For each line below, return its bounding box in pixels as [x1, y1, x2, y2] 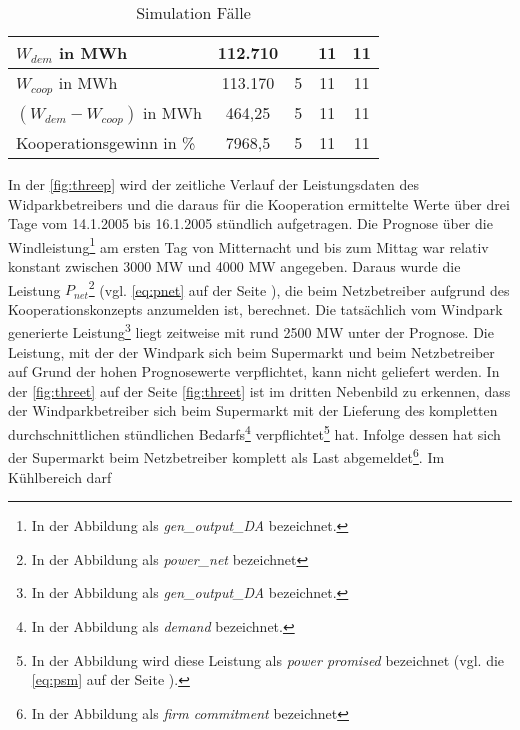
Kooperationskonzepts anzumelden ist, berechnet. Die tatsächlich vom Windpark [8, 298, 503, 319]
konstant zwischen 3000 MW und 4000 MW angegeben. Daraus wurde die [8, 255, 461, 276]
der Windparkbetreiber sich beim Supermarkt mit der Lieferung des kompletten [8, 400, 498, 421]
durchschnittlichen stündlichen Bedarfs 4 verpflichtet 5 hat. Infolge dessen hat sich [8, 421, 501, 444]
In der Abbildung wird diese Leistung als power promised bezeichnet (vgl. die [31, 649, 505, 670]
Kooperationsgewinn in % [16, 130, 196, 154]
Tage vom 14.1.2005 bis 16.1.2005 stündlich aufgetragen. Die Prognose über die [8, 213, 493, 234]
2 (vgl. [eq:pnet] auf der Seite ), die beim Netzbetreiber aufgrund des [88, 276, 510, 300]
